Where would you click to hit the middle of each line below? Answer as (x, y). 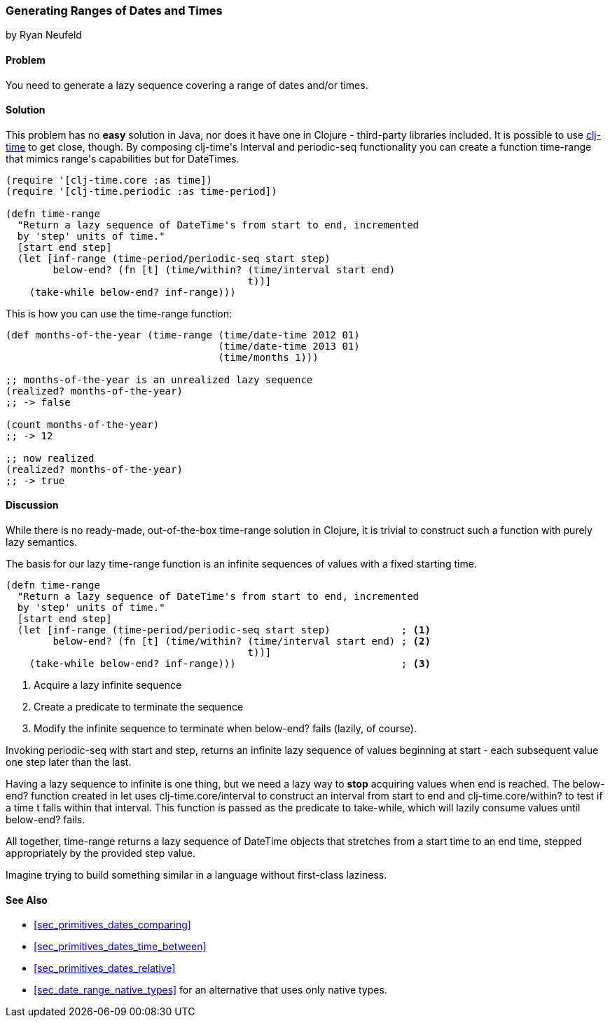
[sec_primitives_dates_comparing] (112, 925)
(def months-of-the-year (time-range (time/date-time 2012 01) (183, 335)
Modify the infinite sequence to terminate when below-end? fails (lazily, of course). (225, 729)
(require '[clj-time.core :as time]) (109, 180)
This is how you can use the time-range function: (119, 313)
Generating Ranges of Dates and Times (114, 11)
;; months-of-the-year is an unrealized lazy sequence (159, 379)
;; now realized (50, 458)
